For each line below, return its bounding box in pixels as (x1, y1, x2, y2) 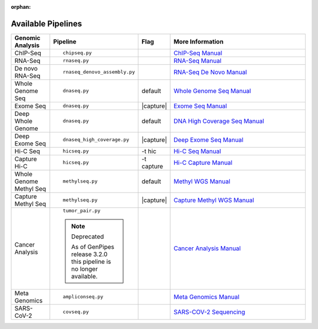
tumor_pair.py (62, 207, 101, 214)
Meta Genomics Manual (173, 293, 240, 301)
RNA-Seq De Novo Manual (173, 68, 247, 76)
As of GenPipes (71, 242, 115, 251)
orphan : (11, 4, 31, 10)
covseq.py (62, 309, 90, 315)
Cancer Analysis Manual (173, 244, 241, 252)
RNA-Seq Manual (173, 57, 222, 65)
